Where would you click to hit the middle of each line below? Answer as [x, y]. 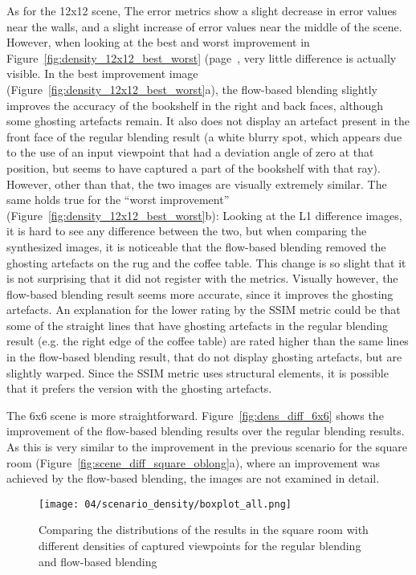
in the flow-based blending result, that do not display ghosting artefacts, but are [204, 357]
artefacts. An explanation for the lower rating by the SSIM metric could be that [204, 310]
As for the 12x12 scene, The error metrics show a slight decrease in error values [202, 10]
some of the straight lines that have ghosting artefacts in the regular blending [197, 325]
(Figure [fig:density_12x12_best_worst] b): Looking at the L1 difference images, [204, 215]
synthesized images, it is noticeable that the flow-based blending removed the [196, 246]
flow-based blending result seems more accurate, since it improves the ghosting [200, 294]
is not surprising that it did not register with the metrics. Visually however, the [202, 278]
